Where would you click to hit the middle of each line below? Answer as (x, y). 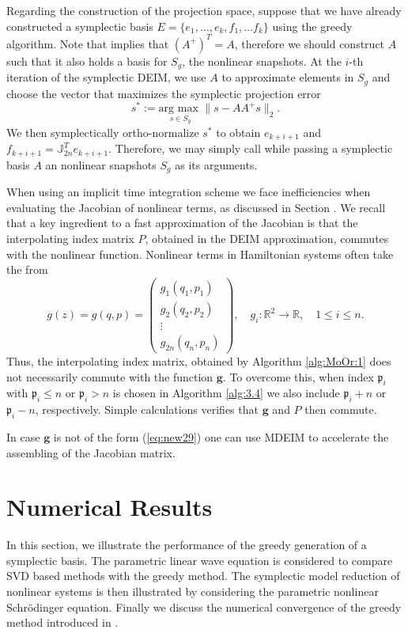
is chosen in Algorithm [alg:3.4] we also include (226, 393)
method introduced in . (62, 622)
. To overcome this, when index (298, 376)
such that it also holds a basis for (87, 61)
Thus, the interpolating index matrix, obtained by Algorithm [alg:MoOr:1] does (199, 361)
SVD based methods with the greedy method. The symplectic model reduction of (203, 576)
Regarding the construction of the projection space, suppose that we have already (204, 10)
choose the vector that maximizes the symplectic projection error (164, 93)
